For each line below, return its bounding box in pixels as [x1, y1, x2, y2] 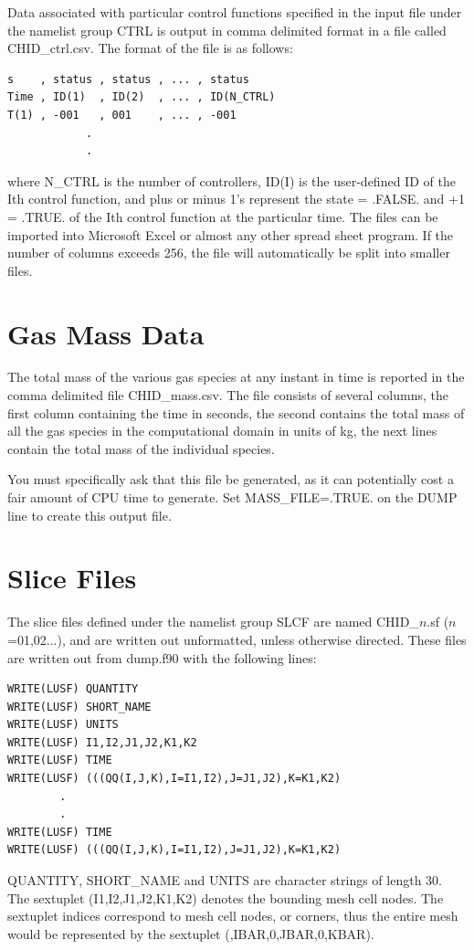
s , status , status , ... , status [7, 72, 249, 86]
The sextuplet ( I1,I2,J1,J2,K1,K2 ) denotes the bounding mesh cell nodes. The [7, 888, 444, 907]
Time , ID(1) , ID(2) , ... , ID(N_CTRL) [7, 90, 276, 104]
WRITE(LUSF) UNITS [7, 718, 119, 732]
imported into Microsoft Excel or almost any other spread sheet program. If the [7, 225, 454, 244]
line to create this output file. [7, 505, 172, 524]
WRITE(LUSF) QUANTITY [7, 682, 139, 696]
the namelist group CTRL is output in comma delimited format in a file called [7, 20, 447, 39]
